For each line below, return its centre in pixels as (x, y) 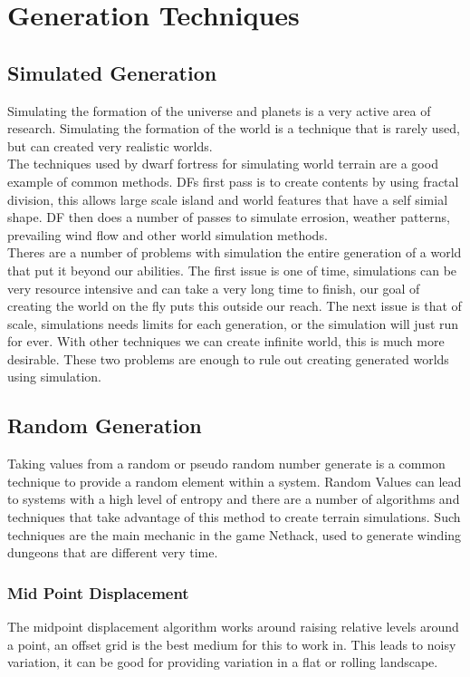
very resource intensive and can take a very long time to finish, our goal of (214, 288)
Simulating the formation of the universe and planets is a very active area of (219, 110)
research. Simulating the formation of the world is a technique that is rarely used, (234, 128)
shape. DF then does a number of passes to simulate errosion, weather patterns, (229, 217)
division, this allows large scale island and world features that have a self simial (228, 199)
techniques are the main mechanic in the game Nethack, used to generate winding (235, 534)
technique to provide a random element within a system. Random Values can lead (235, 481)
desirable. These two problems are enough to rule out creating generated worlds (228, 358)
